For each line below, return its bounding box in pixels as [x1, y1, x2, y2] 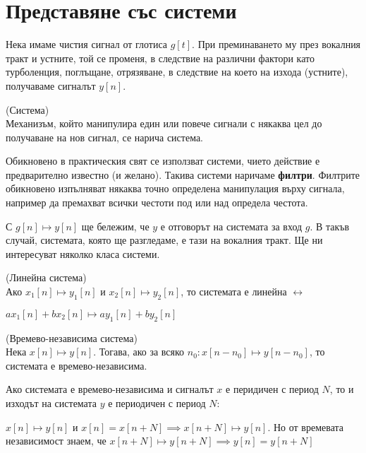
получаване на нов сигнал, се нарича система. [6, 129, 204, 144]
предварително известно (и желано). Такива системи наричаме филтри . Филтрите [6, 167, 360, 182]
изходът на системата [6, 396, 97, 410]
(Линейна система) [6, 270, 87, 285]
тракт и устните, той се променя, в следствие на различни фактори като [6, 50, 315, 65]
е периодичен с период [108, 396, 206, 410]
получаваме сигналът [6, 78, 96, 93]
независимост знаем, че [6, 433, 106, 448]
